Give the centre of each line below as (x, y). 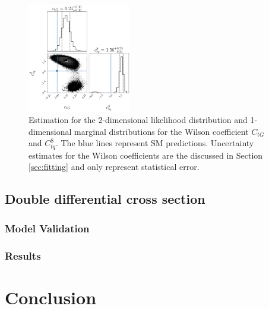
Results (23, 255)
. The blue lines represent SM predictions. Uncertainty (155, 143)
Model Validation (47, 228)
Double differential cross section (105, 199)
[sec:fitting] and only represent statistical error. (114, 167)
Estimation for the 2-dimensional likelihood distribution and (138, 120)
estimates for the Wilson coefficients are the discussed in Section (146, 155)
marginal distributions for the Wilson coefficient (162, 131)
